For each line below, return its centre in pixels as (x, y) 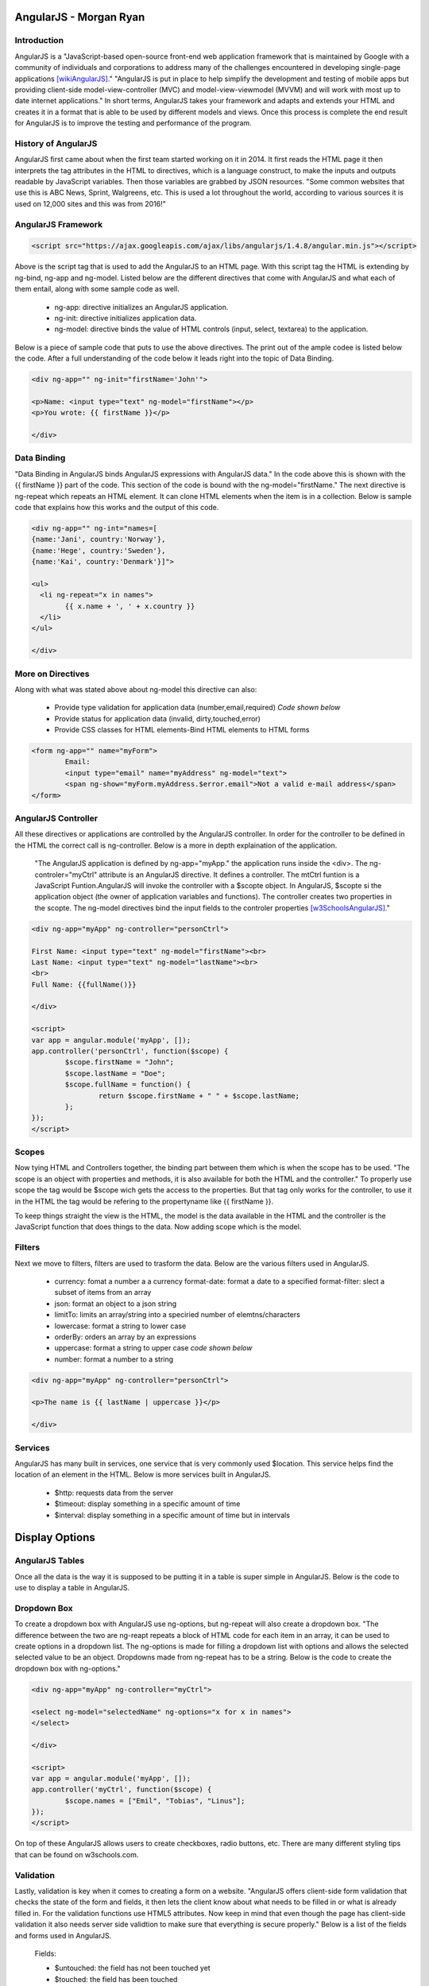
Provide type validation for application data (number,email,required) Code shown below (197, 708)
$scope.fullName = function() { (128, 1085)
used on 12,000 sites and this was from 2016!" (90, 203)
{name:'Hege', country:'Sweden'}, (99, 551)
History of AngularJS (56, 143)
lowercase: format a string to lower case (120, 1326)
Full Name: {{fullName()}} (84, 984)
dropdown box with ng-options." (68, 1668)
